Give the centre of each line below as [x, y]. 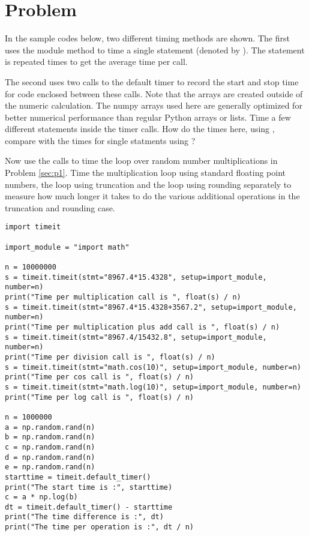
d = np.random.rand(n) [50, 457]
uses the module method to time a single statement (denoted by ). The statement [155, 50]
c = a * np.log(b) [41, 497]
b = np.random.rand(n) [50, 437]
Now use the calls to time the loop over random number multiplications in [141, 161]
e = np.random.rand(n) [50, 467]
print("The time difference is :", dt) [84, 517]
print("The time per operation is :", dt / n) [99, 527]
